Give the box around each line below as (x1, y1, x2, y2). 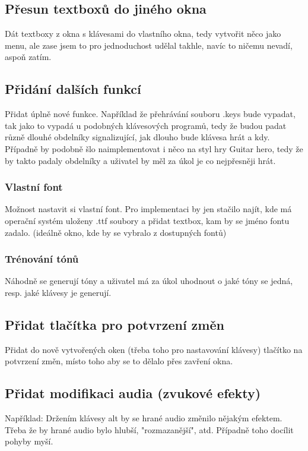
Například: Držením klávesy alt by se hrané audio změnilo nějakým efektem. (5, 412, 282, 424)
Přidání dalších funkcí (5, 80, 141, 98)
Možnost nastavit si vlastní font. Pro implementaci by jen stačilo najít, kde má (5, 203, 292, 215)
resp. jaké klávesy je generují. (5, 286, 112, 298)
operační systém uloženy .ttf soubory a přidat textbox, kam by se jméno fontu (5, 214, 290, 226)
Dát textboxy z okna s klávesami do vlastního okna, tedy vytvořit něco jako (5, 27, 281, 40)
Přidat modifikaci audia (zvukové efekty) (5, 384, 261, 402)
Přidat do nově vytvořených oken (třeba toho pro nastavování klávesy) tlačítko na (5, 343, 303, 355)
